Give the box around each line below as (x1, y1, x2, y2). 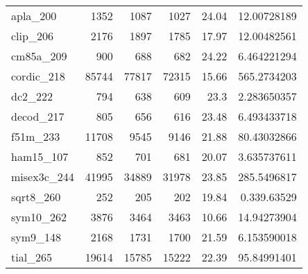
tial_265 (11, 249, 53, 265)
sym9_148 (11, 229, 62, 245)
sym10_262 (11, 209, 67, 225)
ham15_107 (11, 148, 69, 164)
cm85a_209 (11, 48, 67, 64)
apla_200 (11, 8, 57, 24)
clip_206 (11, 28, 53, 44)
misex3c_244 (11, 169, 74, 185)
